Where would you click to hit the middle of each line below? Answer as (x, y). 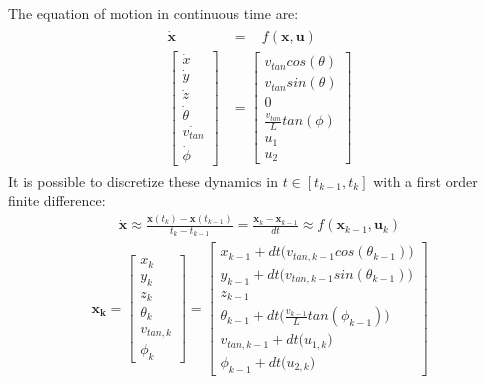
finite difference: (57, 200)
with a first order (425, 180)
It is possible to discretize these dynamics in (143, 180)
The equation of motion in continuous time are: (153, 13)
